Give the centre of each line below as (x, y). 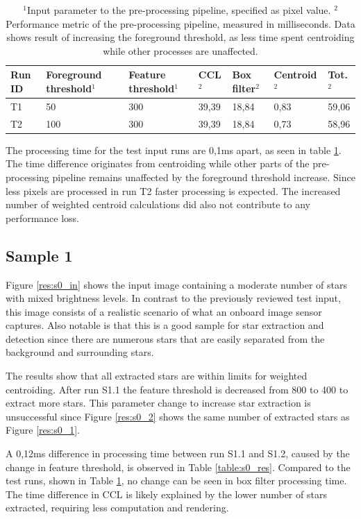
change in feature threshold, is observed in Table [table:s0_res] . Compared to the (178, 467)
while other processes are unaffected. (180, 50)
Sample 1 (39, 255)
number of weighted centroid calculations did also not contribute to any (158, 204)
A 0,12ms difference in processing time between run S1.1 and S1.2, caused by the (178, 453)
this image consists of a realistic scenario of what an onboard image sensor (164, 311)
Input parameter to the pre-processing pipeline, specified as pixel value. (179, 10)
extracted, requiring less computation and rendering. (117, 508)
